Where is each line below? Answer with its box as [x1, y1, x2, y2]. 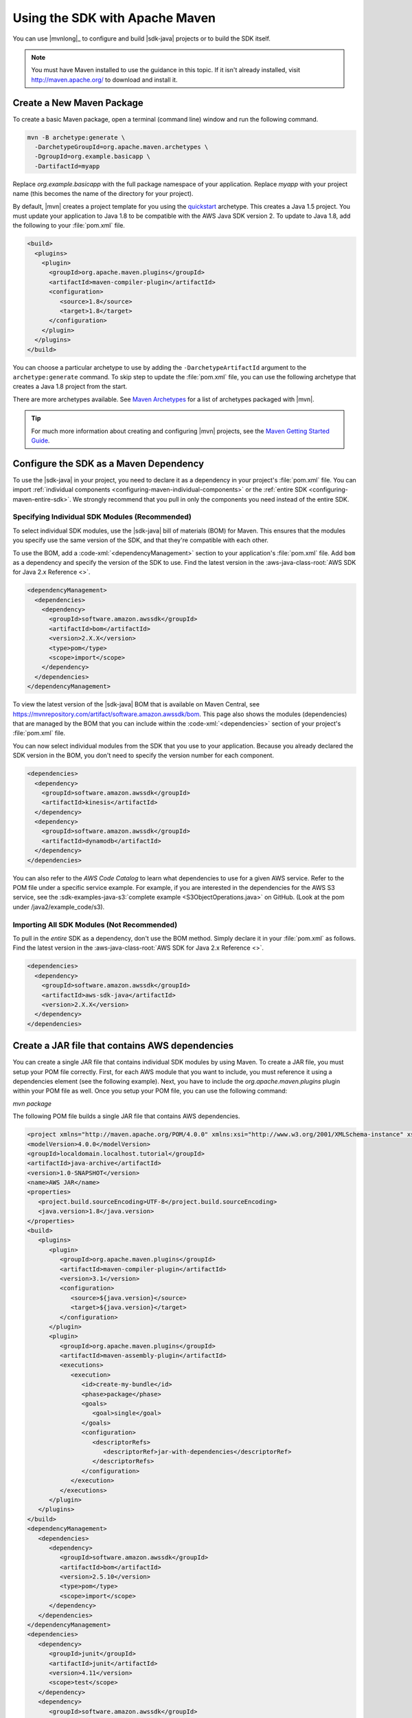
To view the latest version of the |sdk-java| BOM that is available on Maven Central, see [12, 700, 260, 709]
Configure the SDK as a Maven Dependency [12, 458, 205, 469]
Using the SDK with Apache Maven [12, 10, 216, 25]
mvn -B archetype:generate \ [27, 133, 126, 141]
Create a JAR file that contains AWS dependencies [12, 1040, 234, 1051]
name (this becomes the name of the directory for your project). [12, 190, 194, 198]
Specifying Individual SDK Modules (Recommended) [12, 512, 192, 522]
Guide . [31, 436, 50, 445]
